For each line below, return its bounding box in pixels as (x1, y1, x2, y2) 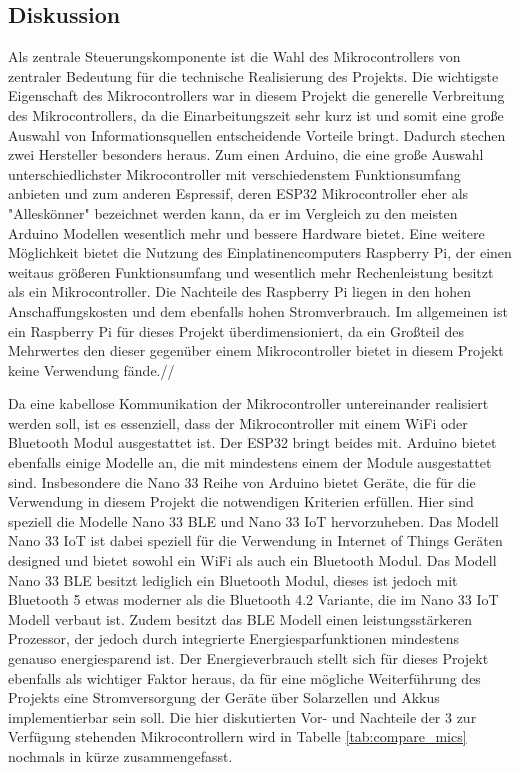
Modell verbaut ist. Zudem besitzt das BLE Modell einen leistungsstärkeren (8, 608, 472, 629)
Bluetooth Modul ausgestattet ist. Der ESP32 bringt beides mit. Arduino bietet (8, 432, 497, 453)
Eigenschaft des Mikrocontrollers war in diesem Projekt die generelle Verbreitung (8, 85, 505, 106)
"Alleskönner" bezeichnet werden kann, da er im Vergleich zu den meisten (8, 202, 458, 223)
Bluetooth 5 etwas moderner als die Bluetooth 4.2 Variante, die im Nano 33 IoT (8, 589, 499, 610)
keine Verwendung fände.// (8, 359, 175, 380)
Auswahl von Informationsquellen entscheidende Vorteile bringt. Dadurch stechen (8, 124, 506, 145)
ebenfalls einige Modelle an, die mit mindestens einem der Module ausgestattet (8, 452, 492, 473)
